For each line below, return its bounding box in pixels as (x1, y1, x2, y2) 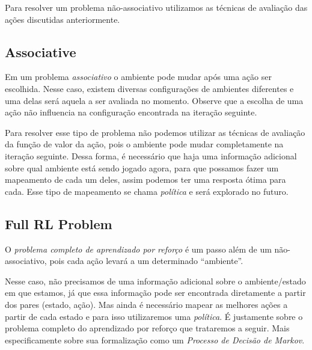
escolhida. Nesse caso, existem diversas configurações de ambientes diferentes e (5, 82, 294, 94)
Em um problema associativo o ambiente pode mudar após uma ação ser (5, 70, 272, 83)
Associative (5, 42, 76, 61)
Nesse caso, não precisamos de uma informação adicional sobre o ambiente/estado (5, 274, 306, 287)
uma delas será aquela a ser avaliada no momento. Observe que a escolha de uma (5, 94, 304, 106)
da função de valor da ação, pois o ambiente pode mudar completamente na (5, 138, 284, 150)
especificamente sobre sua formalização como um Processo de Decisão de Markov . (5, 333, 305, 346)
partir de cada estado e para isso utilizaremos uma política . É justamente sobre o (5, 310, 303, 322)
